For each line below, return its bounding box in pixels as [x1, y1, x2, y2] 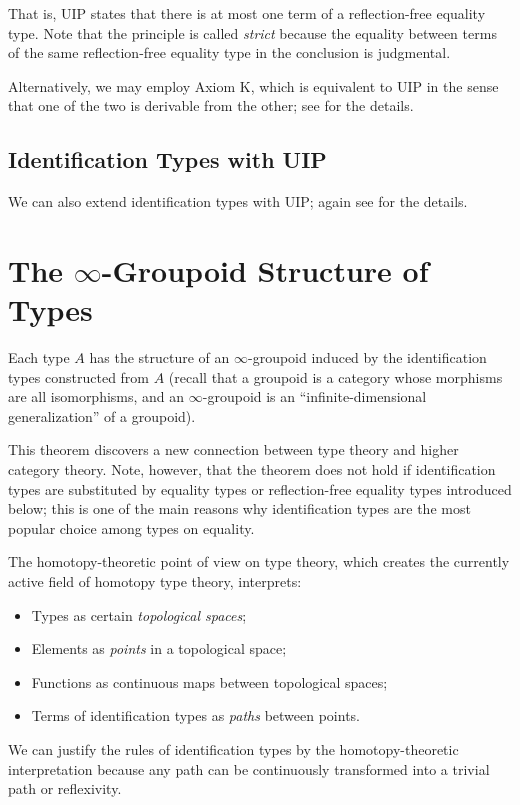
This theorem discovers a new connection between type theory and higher [8, 439, 459, 460]
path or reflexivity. [8, 778, 122, 799]
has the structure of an [89, 347, 230, 368]
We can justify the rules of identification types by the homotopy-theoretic [8, 738, 459, 759]
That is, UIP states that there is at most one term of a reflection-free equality [8, 3, 486, 23]
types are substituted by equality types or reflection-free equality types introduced [8, 478, 512, 499]
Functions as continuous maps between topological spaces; [31, 671, 388, 692]
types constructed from [8, 366, 150, 387]
